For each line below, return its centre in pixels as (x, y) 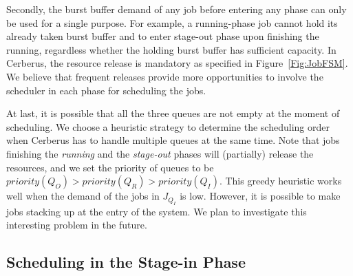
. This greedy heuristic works (280, 181)
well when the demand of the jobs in (83, 196)
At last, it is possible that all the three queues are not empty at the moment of (173, 113)
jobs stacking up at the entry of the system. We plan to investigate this (157, 211)
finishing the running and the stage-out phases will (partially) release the (160, 153)
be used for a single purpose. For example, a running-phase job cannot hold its (172, 22)
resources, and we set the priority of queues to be (110, 167)
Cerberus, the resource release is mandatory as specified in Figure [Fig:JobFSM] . (177, 63)
